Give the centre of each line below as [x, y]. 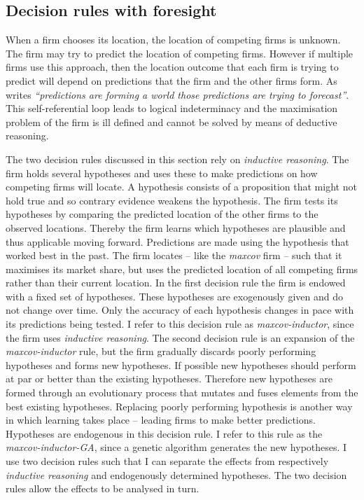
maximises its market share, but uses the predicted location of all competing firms [182, 269]
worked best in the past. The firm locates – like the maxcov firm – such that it [174, 255]
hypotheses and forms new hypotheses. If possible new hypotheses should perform [181, 364]
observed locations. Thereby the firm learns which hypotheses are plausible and [176, 227]
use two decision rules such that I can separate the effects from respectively [167, 461]
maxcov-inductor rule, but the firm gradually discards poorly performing [161, 351]
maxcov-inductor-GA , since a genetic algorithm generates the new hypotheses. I [176, 447]
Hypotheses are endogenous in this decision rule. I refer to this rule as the [164, 433]
